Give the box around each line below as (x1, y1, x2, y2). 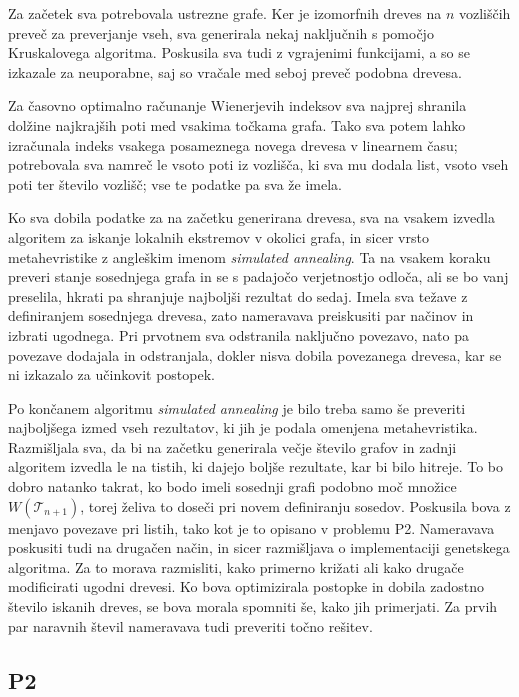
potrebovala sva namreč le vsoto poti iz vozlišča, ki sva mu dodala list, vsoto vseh (8, 154, 509, 175)
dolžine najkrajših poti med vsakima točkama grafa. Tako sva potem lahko (8, 114, 466, 135)
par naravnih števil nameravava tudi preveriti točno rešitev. (8, 615, 373, 636)
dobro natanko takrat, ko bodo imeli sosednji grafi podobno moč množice (8, 476, 457, 497)
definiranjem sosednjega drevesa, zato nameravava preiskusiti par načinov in (8, 305, 474, 326)
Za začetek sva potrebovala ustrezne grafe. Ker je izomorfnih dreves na (8, 3, 442, 23)
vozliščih (458, 3, 511, 23)
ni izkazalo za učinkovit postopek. (8, 364, 215, 385)
